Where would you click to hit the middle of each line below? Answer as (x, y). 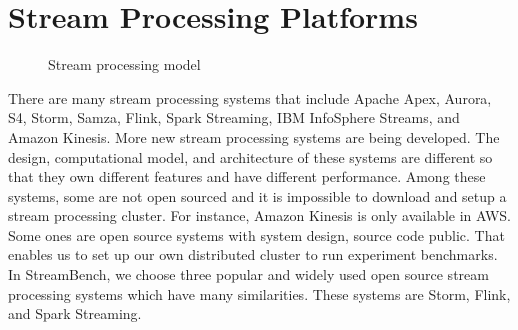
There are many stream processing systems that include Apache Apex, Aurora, (250, 97)
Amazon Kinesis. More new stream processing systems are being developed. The (254, 136)
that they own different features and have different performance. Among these (247, 176)
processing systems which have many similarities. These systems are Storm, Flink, (259, 293)
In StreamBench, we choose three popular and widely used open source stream (248, 274)
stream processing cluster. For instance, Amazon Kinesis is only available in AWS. (260, 215)
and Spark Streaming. (75, 313)
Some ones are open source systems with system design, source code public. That (256, 234)
